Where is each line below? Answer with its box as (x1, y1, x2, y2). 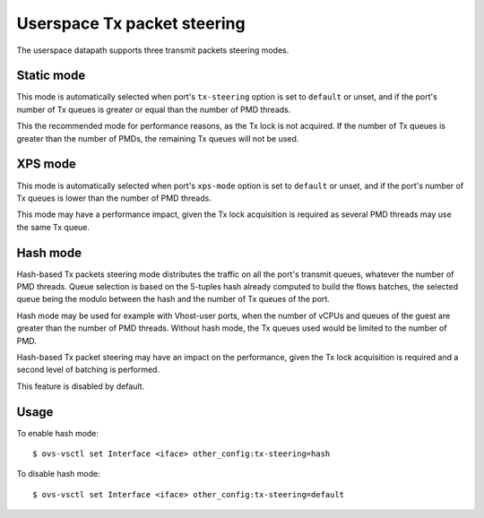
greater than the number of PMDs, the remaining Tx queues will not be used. (16, 133, 299, 143)
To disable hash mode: (16, 469, 100, 479)
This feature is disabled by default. (16, 381, 145, 392)
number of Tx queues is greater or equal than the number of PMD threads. (16, 104, 291, 115)
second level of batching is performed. (16, 364, 160, 376)
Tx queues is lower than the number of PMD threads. (16, 193, 212, 203)
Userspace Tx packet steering (16, 13, 246, 33)
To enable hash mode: (16, 427, 99, 438)
